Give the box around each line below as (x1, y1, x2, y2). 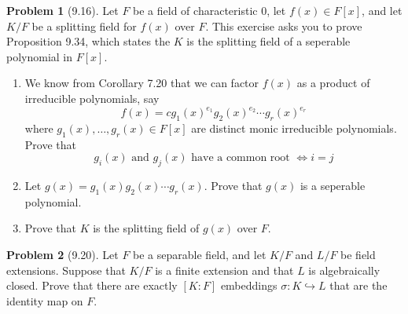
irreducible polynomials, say (24, 89, 160, 106)
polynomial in (6, 48, 73, 64)
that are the (329, 277, 388, 294)
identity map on (6, 292, 83, 309)
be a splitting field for (31, 17, 137, 34)
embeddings (220, 277, 278, 294)
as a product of (296, 75, 370, 91)
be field (340, 246, 376, 263)
